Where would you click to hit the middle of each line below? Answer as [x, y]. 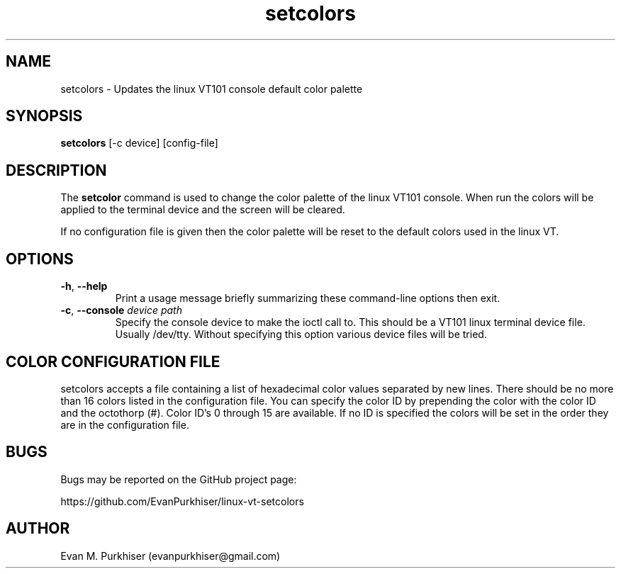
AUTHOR [38, 529]
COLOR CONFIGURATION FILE [113, 361]
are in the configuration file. [125, 424]
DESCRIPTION [56, 170]
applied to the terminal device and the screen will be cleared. [203, 210]
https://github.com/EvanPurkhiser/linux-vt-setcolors [182, 501]
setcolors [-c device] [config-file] [139, 143]
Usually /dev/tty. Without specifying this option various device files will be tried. [301, 334]
